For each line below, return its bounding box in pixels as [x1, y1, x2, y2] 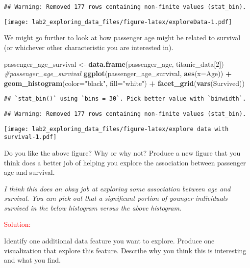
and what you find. [4, 255, 61, 265]
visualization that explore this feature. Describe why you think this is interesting [4, 245, 247, 255]
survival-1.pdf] [4, 134, 57, 141]
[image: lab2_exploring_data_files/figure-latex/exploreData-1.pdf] [4, 18, 232, 26]
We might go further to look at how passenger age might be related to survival [4, 32, 241, 43]
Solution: [4, 219, 31, 229]
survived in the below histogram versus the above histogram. [4, 202, 182, 213]
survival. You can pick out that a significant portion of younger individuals [4, 193, 228, 203]
